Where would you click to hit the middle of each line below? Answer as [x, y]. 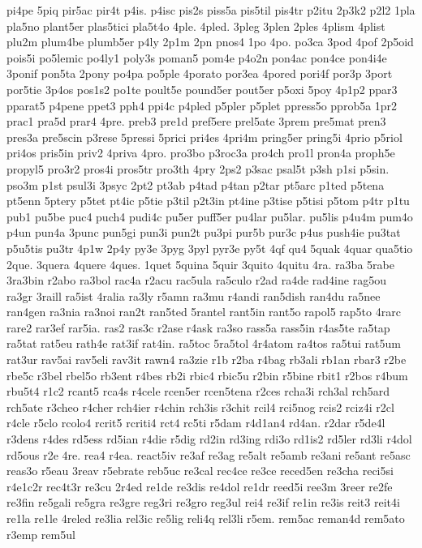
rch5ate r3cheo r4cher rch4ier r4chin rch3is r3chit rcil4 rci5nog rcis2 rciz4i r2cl [200, 407]
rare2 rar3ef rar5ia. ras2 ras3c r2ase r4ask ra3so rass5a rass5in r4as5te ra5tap [198, 327]
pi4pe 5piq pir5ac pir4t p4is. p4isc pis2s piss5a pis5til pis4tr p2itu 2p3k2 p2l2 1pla [211, 10]
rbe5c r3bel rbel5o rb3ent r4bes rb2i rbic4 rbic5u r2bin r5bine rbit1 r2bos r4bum [207, 375]
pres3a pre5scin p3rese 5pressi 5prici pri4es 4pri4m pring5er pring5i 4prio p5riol [205, 137]
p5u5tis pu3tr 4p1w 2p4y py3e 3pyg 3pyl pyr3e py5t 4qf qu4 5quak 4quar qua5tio [210, 248]
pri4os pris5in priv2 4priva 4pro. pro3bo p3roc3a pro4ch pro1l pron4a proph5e [201, 153]
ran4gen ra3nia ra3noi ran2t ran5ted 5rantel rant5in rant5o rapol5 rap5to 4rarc [204, 312]
